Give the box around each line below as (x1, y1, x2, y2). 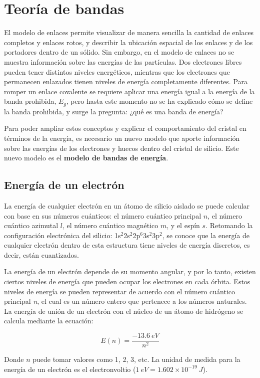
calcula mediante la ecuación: (4, 315, 93, 326)
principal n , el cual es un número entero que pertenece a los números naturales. (4, 296, 247, 306)
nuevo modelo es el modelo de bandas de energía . (4, 152, 168, 163)
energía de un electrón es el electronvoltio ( (4, 363, 136, 374)
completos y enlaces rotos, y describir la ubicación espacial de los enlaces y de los (4, 37, 253, 47)
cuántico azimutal (4, 220, 58, 231)
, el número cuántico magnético (62, 220, 158, 231)
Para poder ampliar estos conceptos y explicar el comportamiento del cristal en (4, 123, 246, 133)
